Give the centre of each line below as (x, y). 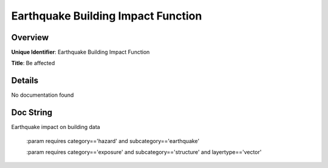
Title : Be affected (33, 63)
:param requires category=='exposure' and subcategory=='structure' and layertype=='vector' (144, 152)
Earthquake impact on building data (56, 127)
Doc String (32, 113)
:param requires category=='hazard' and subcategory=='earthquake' (113, 141)
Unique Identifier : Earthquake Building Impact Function (80, 52)
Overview (30, 37)
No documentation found (43, 95)
